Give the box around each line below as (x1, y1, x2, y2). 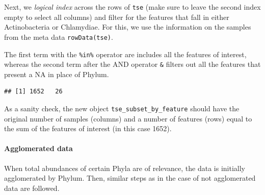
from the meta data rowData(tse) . (4, 31, 113, 42)
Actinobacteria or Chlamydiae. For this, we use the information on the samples (4, 21, 251, 32)
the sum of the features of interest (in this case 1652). (4, 123, 172, 134)
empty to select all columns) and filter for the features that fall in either (4, 11, 229, 22)
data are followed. (4, 182, 60, 193)
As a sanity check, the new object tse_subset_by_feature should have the (4, 103, 240, 113)
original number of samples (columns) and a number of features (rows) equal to (4, 113, 252, 124)
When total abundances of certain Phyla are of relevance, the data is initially (4, 162, 245, 173)
